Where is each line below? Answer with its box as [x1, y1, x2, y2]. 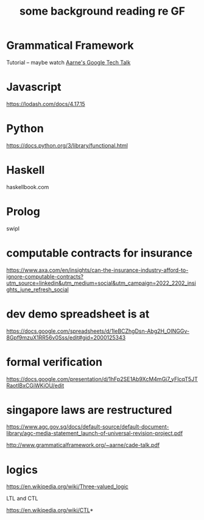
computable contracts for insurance [6, 246, 193, 260]
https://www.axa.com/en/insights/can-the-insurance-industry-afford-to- [6, 266, 189, 274]
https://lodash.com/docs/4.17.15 [6, 100, 85, 107]
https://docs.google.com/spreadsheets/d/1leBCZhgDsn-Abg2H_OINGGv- [6, 327, 190, 335]
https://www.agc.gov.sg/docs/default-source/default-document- [6, 423, 169, 430]
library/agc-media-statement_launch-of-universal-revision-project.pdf [6, 430, 183, 437]
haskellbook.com [6, 183, 49, 190]
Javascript [6, 80, 62, 94]
